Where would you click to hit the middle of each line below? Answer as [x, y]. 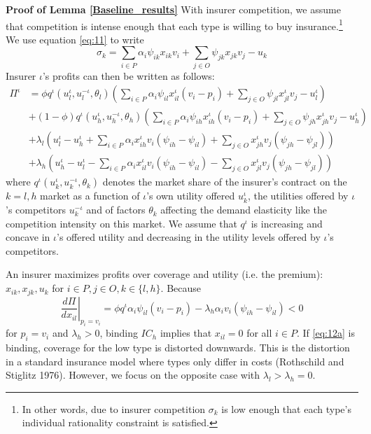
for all [259, 333]
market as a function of [90, 196]
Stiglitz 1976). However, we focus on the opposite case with [133, 375]
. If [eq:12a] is [326, 333]
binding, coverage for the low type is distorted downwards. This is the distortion [178, 348]
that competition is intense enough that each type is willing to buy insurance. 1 [174, 24]
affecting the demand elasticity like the [244, 210]
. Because [181, 288]
